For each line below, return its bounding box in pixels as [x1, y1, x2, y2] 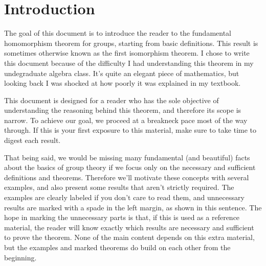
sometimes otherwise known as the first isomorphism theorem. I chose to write [4, 47, 250, 58]
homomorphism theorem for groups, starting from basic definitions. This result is [4, 37, 258, 48]
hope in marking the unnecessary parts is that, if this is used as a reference [4, 212, 240, 223]
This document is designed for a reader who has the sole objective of [4, 94, 219, 105]
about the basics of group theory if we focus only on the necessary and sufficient [4, 162, 256, 173]
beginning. [4, 252, 37, 262]
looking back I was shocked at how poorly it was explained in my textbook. [4, 78, 241, 88]
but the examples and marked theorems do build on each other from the [4, 242, 231, 252]
